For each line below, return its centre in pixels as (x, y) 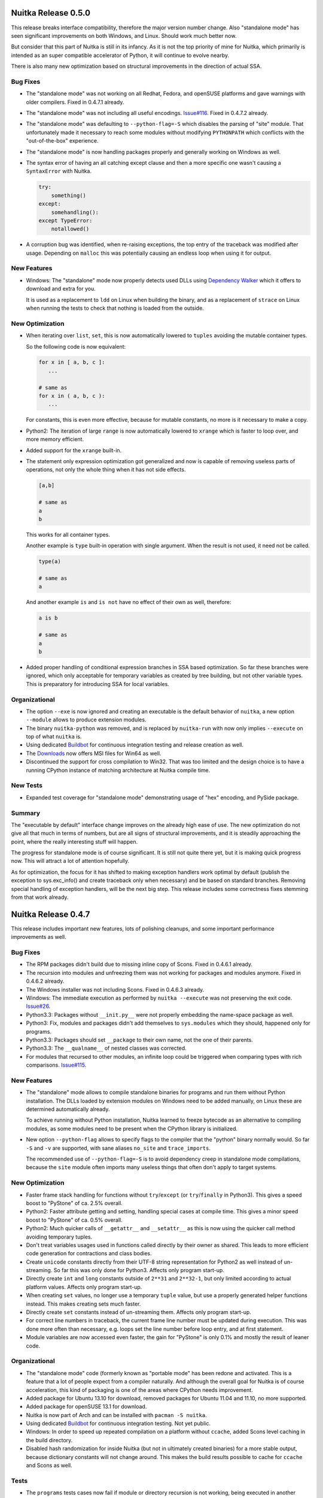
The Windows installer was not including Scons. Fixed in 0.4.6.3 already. (115, 989)
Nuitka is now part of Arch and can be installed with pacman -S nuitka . (116, 1415)
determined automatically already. (68, 1109)
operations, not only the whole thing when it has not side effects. (106, 470)
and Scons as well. (49, 1466)
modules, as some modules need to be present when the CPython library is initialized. (132, 1128)
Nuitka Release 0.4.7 (51, 914)
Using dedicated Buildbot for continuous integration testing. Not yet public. (118, 1424)
